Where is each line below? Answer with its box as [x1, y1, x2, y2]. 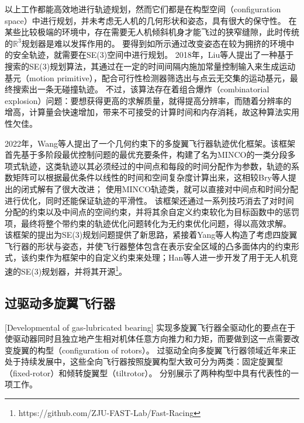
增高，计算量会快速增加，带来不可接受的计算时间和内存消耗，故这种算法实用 [5, 106, 299, 118]
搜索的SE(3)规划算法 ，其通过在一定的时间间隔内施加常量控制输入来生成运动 [5, 60, 296, 72]
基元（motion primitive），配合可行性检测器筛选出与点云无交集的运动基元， [5, 71, 290, 84]
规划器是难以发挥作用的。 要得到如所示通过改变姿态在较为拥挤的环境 [21, 37, 286, 49]
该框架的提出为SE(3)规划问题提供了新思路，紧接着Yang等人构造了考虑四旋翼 [5, 228, 298, 241]
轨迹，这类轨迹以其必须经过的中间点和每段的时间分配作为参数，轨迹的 [20, 160, 291, 172]
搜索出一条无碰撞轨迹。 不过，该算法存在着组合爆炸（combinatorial [12, 83, 270, 95]
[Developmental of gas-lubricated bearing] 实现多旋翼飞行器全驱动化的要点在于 [5, 321, 296, 333]
